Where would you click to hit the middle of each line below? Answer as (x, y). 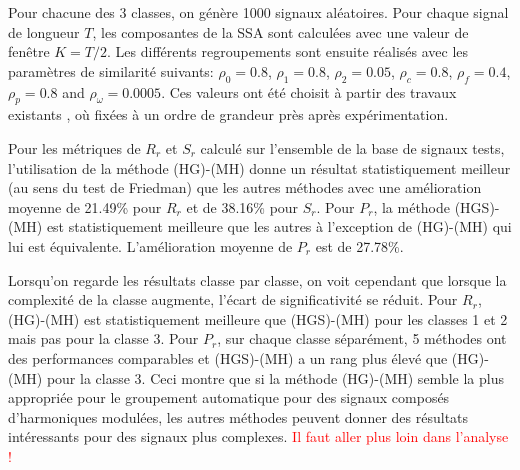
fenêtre (29, 51)
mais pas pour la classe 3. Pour (103, 338)
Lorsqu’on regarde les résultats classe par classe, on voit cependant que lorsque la (257, 279)
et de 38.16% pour (242, 206)
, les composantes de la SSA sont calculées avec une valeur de (280, 31)
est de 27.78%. (359, 245)
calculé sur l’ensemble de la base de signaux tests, (352, 147)
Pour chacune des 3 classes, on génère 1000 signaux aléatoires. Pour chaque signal (258, 12)
